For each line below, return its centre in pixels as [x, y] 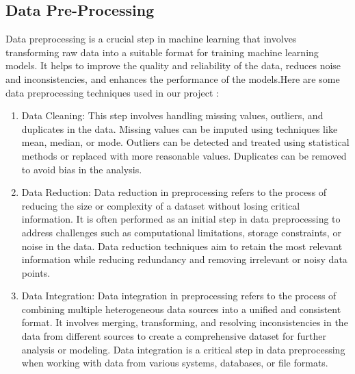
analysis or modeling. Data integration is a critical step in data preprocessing [183, 349]
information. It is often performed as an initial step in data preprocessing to [181, 219]
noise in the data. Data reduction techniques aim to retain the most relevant [182, 246]
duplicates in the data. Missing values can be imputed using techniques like [180, 128]
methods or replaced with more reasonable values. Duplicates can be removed [184, 155]
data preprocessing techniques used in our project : [112, 92]
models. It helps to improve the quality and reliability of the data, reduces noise [173, 65]
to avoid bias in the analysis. [82, 169]
